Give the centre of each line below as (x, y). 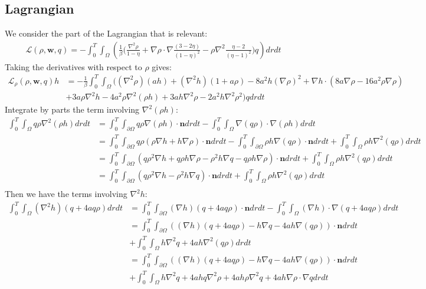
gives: (162, 66)
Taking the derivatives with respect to (73, 66)
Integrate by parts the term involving (72, 109)
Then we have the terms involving (66, 194)
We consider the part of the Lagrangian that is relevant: (106, 33)
